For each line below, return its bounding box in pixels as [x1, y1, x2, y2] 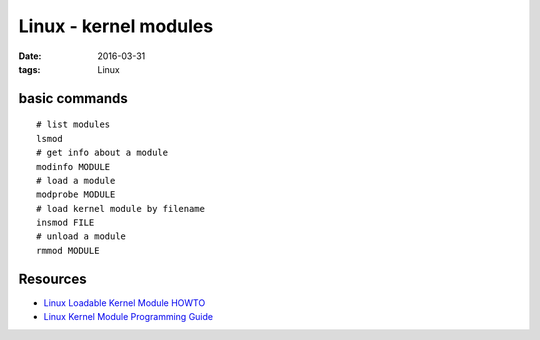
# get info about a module [36, 147, 169, 159]
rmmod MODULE [36, 245, 100, 256]
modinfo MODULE [36, 161, 111, 172]
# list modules [36, 119, 111, 130]
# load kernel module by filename [36, 203, 205, 214]
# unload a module [36, 231, 127, 242]
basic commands [18, 90, 129, 107]
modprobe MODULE [36, 189, 116, 200]
